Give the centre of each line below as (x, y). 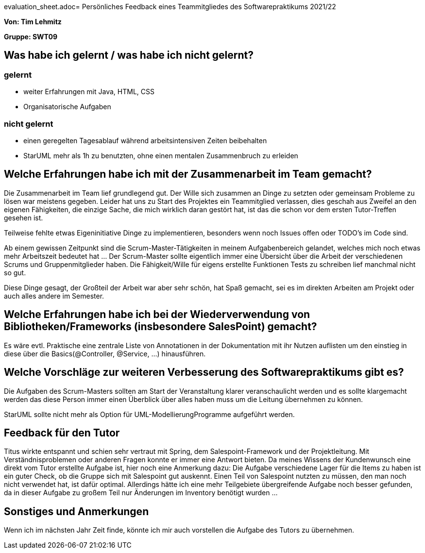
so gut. (15, 272)
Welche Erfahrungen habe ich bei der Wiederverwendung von (157, 315)
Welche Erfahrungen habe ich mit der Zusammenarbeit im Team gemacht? (188, 174)
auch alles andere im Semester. (54, 296)
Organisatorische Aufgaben (67, 107)
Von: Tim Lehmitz (33, 22)
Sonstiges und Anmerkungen (76, 511)
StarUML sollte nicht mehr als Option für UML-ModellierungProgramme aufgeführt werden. (149, 414)
